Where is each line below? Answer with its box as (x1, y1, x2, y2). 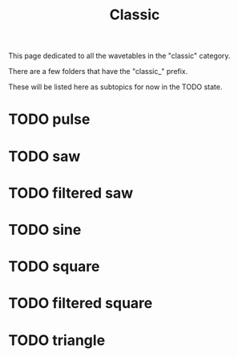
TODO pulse (8, 110, 91, 129)
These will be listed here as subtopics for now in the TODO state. (8, 82, 223, 92)
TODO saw (8, 147, 81, 166)
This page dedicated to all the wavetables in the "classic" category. (8, 51, 231, 61)
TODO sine (8, 220, 82, 239)
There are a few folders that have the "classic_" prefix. (8, 67, 188, 76)
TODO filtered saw (8, 183, 134, 202)
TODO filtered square (8, 294, 153, 313)
